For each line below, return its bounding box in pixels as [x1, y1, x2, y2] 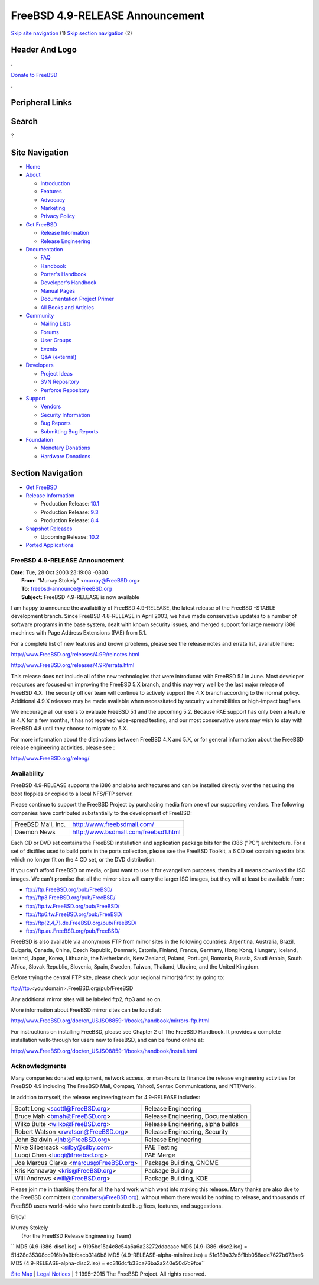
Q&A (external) [40, 354, 77, 361]
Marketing [40, 205, 66, 212]
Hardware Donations [40, 452, 91, 459]
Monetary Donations [40, 444, 90, 452]
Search [11, 116, 38, 127]
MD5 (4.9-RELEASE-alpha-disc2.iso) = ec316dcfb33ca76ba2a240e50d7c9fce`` [11, 1260, 205, 1267]
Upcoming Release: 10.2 [40, 533, 100, 540]
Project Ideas [40, 370, 73, 377]
